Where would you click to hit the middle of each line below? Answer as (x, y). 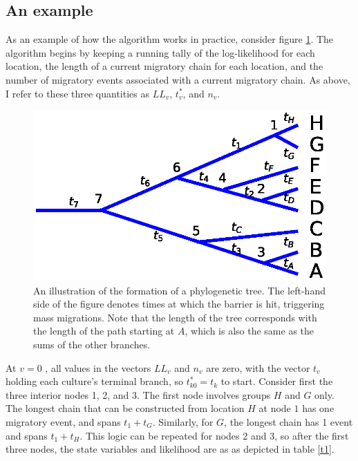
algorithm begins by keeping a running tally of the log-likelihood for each (160, 52)
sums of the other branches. (92, 345)
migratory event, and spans (63, 422)
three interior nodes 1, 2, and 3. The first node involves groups (138, 394)
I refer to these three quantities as (77, 93)
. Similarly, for (183, 422)
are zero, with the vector (258, 367)
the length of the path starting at (104, 331)
